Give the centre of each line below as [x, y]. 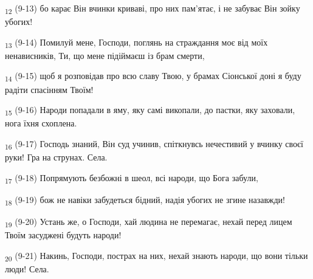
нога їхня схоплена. [41, 123]
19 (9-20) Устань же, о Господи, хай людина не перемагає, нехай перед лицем [149, 222]
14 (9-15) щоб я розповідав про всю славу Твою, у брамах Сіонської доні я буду [153, 77]
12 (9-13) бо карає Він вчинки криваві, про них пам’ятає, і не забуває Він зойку [153, 9]
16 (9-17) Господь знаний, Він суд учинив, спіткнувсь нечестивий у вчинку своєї [154, 144]
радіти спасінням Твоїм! [49, 89]
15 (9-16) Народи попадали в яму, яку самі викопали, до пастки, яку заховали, [150, 110]
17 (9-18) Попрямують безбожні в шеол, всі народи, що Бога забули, [132, 178]
